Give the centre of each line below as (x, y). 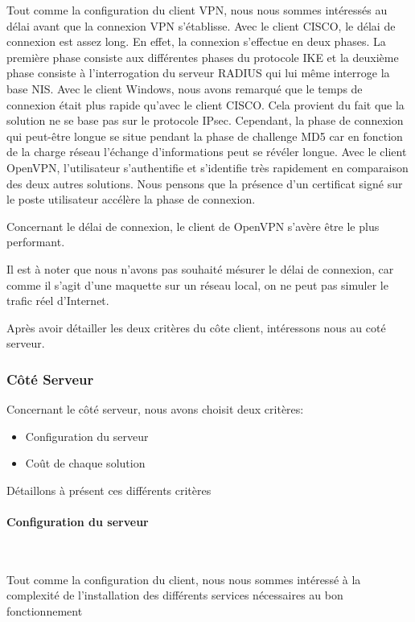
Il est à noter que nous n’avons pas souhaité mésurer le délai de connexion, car (200, 268)
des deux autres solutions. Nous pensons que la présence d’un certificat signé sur (205, 183)
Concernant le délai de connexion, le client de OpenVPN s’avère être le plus (193, 226)
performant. (36, 242)
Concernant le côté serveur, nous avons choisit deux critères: (155, 409)
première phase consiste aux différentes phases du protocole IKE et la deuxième (203, 57)
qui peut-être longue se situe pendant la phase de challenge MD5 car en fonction (205, 136)
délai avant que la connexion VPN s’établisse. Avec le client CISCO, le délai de (201, 25)
